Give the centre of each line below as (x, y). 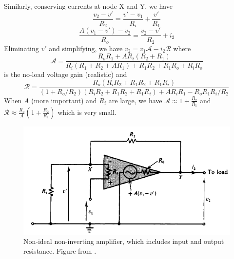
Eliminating (21, 48)
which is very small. (87, 112)
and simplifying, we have (86, 48)
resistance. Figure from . (60, 251)
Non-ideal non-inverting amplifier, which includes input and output (124, 241)
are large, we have (135, 100)
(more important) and (64, 100)
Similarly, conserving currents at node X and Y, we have (88, 6)
